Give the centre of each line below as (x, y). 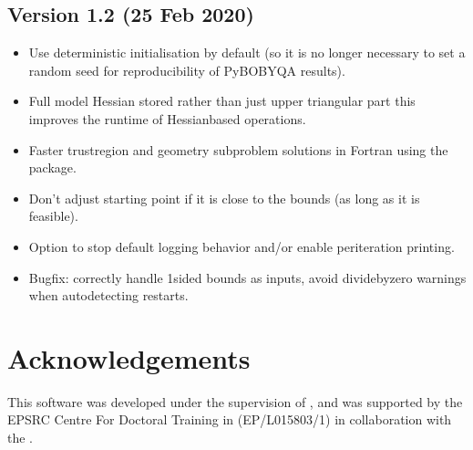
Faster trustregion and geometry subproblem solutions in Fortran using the (238, 149)
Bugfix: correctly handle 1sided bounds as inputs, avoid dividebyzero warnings (247, 277)
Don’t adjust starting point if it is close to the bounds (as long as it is (224, 198)
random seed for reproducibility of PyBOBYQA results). (187, 70)
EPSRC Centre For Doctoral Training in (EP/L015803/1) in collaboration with (230, 419)
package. (52, 167)
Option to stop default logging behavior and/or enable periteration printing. (242, 246)
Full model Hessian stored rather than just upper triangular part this (222, 101)
